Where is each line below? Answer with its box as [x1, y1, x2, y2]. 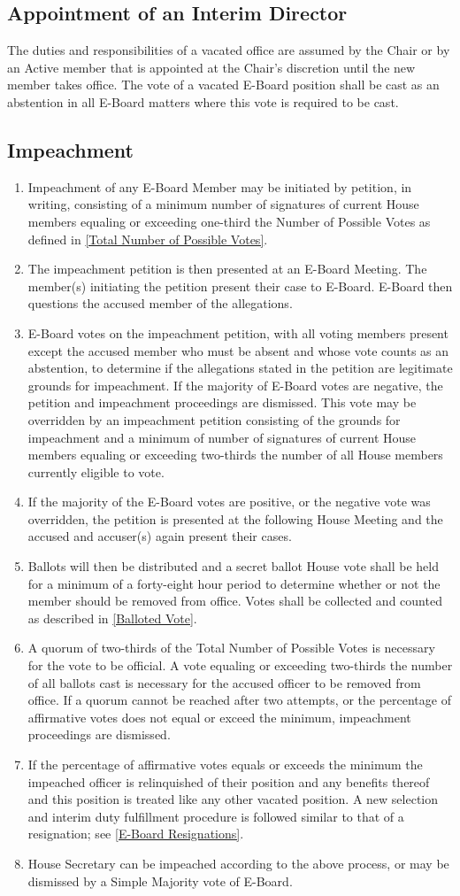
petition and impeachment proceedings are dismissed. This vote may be [27, 393, 417, 412]
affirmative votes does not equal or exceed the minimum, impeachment [27, 707, 411, 726]
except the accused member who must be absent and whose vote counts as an [27, 341, 449, 359]
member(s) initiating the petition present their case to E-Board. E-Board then [27, 276, 453, 295]
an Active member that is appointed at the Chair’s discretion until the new [7, 58, 416, 76]
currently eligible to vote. [27, 462, 165, 481]
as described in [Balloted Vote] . [27, 608, 197, 627]
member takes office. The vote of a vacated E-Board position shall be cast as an [7, 75, 440, 94]
